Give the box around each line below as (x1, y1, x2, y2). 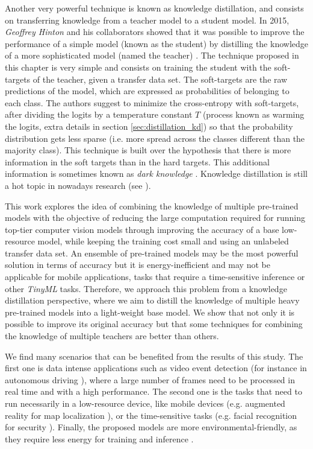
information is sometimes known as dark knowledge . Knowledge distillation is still (5, 167, 308, 180)
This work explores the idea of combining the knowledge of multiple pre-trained (5, 199, 299, 212)
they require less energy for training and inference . (5, 432, 194, 445)
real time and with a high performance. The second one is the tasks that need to (5, 385, 302, 398)
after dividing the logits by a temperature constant (5, 108, 193, 121)
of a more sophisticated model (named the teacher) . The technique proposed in (5, 49, 299, 62)
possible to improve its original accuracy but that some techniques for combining (5, 317, 303, 330)
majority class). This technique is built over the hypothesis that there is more (5, 144, 291, 156)
